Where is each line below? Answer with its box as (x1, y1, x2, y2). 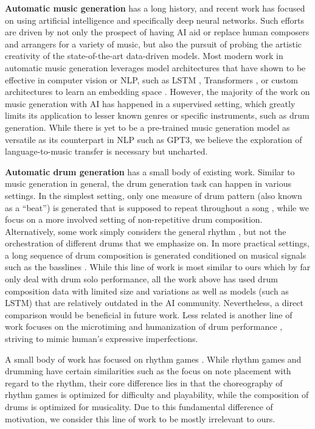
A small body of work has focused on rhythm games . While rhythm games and (5, 352, 302, 365)
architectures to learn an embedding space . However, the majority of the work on (5, 85, 310, 98)
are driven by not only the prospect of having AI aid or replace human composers (5, 26, 310, 38)
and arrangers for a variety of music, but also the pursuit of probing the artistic (5, 37, 302, 50)
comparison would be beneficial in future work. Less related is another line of (5, 308, 292, 321)
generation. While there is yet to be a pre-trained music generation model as (5, 120, 290, 133)
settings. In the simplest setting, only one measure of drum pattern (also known (5, 189, 302, 201)
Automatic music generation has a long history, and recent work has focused (5, 2, 305, 14)
